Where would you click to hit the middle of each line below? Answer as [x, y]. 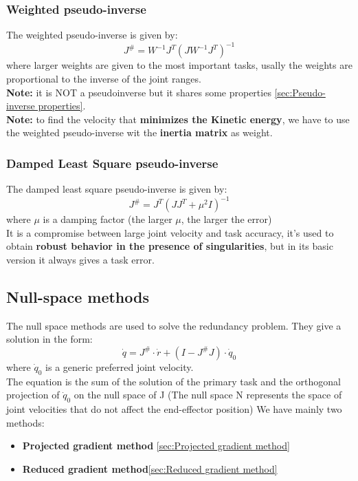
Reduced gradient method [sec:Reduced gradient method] [150, 468]
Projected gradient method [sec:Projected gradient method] [156, 446]
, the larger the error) [226, 219]
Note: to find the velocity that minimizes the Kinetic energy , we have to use [178, 119]
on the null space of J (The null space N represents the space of [208, 395]
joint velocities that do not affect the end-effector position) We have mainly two [174, 409]
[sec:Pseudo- [300, 92]
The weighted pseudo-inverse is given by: [92, 35]
